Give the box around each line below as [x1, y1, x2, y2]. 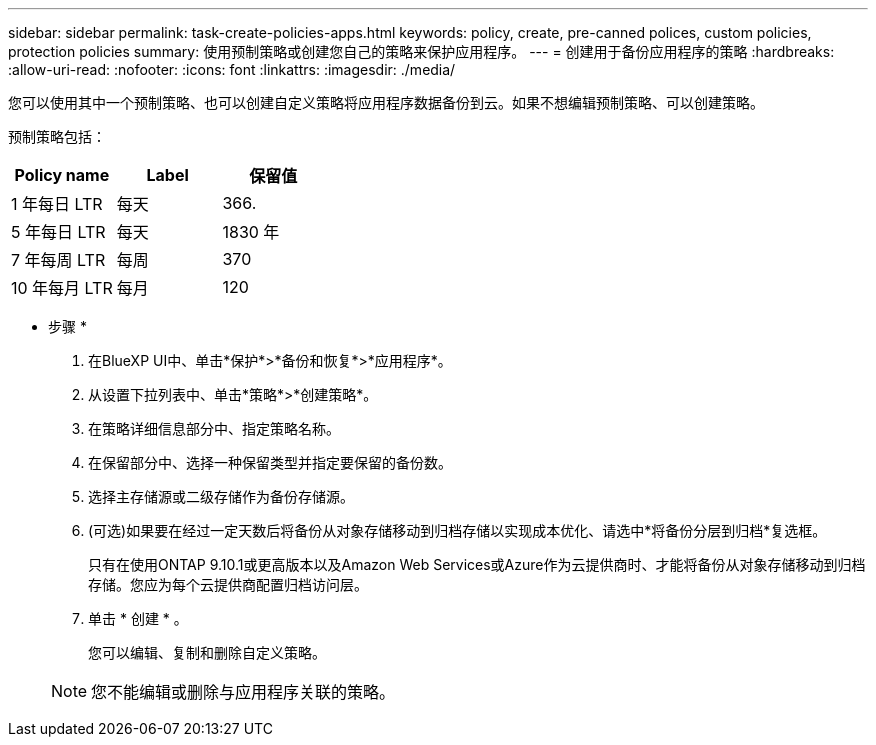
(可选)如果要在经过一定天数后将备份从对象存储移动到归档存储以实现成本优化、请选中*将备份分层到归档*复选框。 [88, 522, 827, 539]
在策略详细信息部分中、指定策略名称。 [88, 420, 340, 437]
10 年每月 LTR [11, 278, 113, 298]
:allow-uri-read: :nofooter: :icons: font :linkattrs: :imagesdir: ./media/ [8, 61, 456, 78]
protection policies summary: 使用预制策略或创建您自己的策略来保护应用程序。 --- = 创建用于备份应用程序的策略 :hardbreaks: [8, 43, 835, 60]
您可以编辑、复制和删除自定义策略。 [88, 644, 326, 661]
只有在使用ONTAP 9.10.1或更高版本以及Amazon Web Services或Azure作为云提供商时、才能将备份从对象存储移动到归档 [88, 556, 866, 573]
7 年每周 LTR [11, 250, 106, 270]
